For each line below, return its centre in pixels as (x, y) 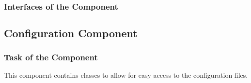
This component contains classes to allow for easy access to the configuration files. (126, 75)
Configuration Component (71, 33)
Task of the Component (51, 57)
